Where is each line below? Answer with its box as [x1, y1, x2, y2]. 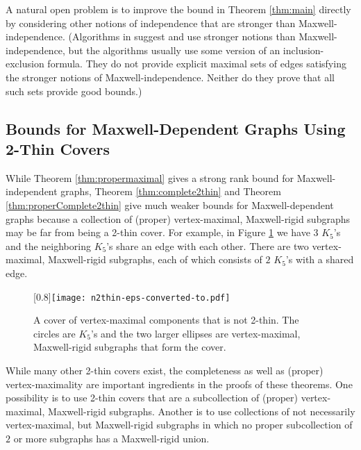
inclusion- [283, 42, 324, 57]
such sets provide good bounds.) [6, 83, 142, 98]
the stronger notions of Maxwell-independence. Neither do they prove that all [6, 69, 335, 84]
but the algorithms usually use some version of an [68, 42, 280, 57]
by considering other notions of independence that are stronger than [6, 15, 296, 30]
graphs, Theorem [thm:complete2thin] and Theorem [60, 184, 281, 199]
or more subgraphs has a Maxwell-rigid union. [13, 431, 210, 445]
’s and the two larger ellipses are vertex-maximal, [91, 326, 301, 340]
